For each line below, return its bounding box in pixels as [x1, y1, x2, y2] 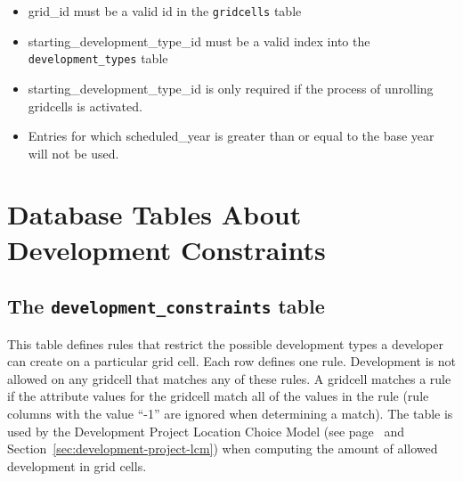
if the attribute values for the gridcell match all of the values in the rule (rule [7, 387, 429, 405]
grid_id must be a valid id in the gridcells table [28, 2, 302, 20]
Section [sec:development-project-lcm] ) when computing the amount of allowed [7, 439, 438, 458]
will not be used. [28, 143, 119, 162]
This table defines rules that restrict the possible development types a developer [7, 334, 443, 353]
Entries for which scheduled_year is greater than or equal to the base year [28, 126, 435, 145]
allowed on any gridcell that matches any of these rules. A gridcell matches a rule [7, 369, 451, 387]
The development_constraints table [7, 292, 325, 320]
